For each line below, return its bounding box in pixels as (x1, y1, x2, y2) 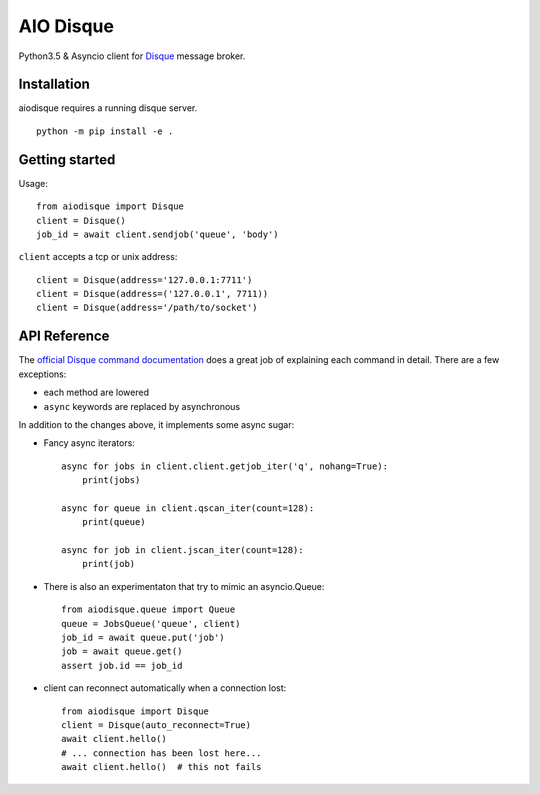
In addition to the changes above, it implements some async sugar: (18, 418, 295, 430)
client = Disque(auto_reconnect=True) (61, 719, 252, 730)
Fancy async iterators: (43, 437, 135, 449)
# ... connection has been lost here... (61, 747, 262, 759)
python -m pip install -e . (36, 125, 174, 137)
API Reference (18, 328, 110, 345)
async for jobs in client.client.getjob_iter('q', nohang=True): (61, 460, 389, 472)
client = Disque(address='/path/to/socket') (36, 302, 259, 314)
